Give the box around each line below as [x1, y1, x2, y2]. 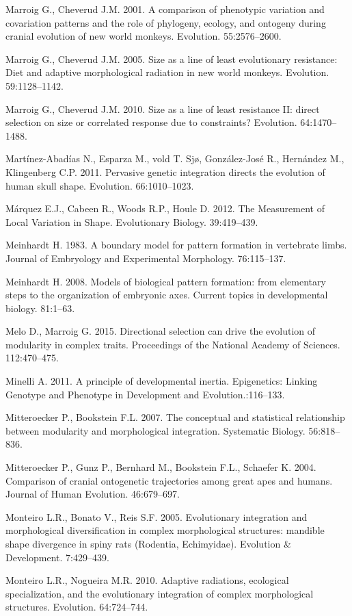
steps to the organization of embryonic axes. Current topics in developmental [5, 287, 328, 302]
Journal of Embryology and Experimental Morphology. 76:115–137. [5, 251, 286, 265]
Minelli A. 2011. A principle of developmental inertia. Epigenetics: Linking [5, 374, 318, 388]
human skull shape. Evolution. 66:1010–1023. [5, 178, 194, 192]
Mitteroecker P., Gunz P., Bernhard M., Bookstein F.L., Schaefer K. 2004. [5, 460, 316, 474]
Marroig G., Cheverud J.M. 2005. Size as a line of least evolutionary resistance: [5, 51, 338, 66]
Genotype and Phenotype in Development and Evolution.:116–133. [5, 387, 285, 401]
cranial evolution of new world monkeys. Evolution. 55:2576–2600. [5, 29, 282, 43]
